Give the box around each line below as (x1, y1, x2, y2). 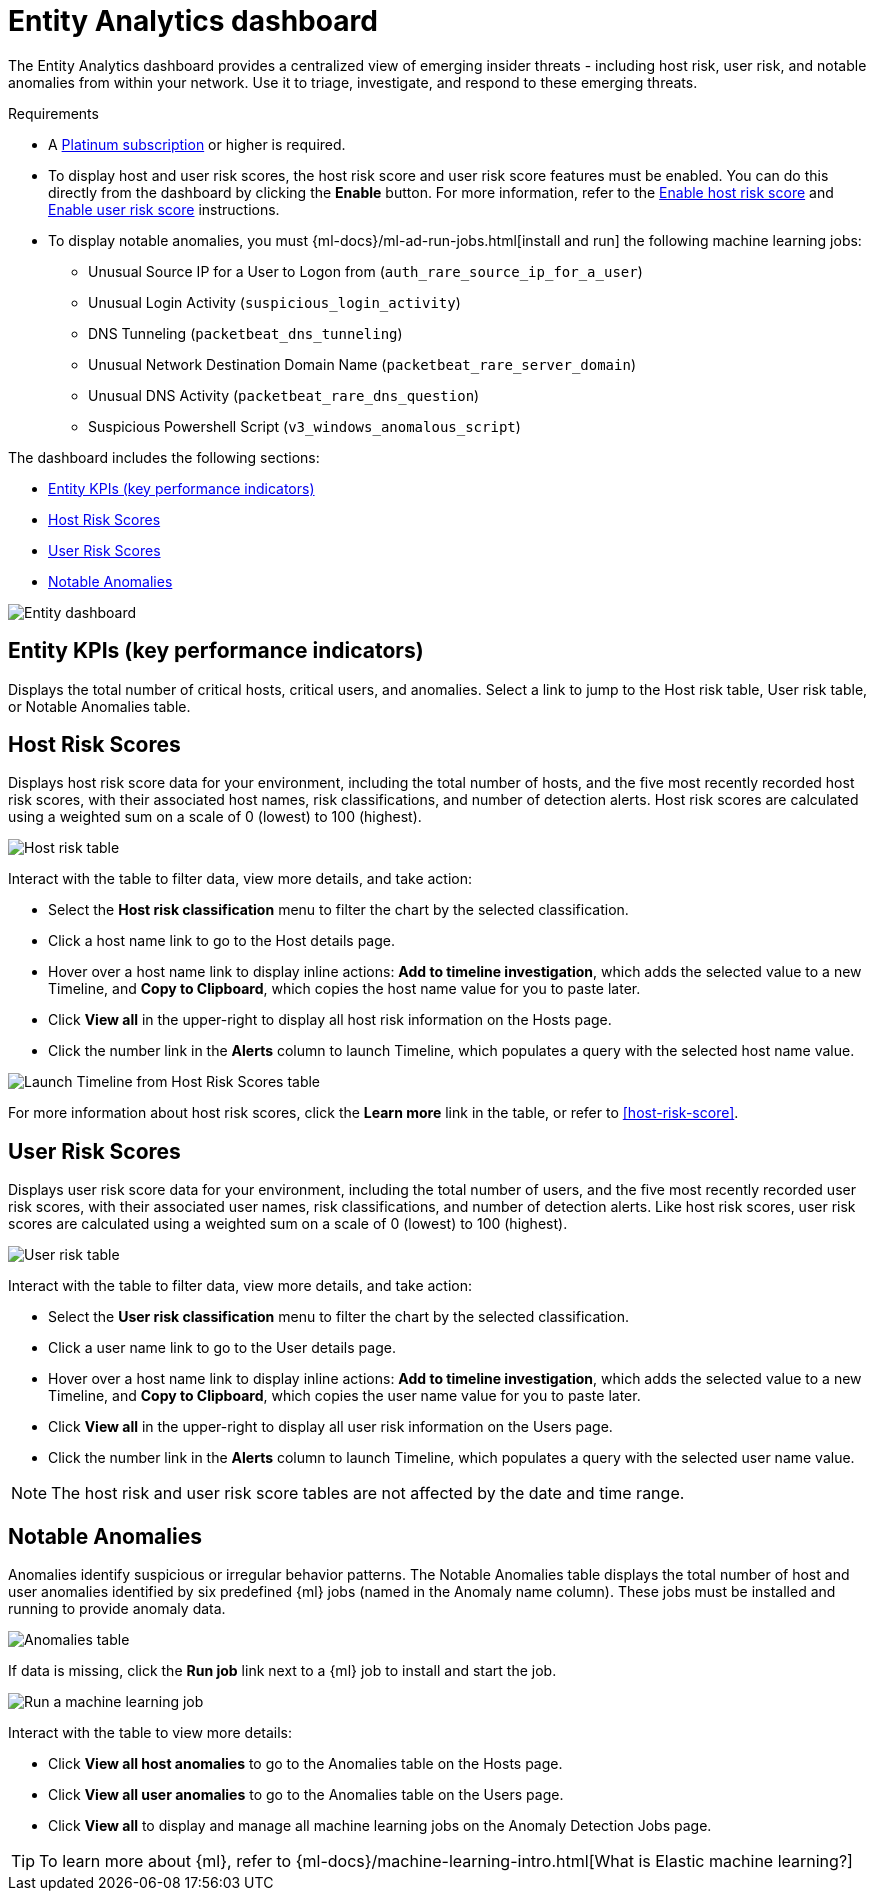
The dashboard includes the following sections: (8, 448, 320, 466)
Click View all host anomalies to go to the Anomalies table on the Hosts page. (48, 1755, 563, 1773)
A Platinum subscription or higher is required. (48, 135, 346, 153)
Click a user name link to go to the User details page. (48, 1339, 396, 1357)
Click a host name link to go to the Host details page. (48, 932, 396, 950)
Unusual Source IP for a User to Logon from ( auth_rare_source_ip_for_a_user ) (88, 262, 643, 280)
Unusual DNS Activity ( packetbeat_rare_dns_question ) (88, 386, 480, 404)
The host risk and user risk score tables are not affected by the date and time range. (51, 1483, 685, 1504)
